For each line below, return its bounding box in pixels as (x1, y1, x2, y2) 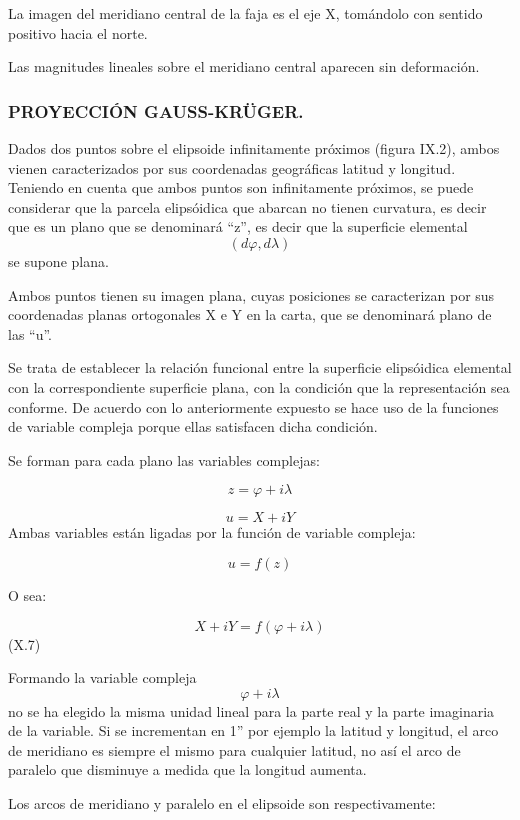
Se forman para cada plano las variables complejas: (8, 449, 320, 470)
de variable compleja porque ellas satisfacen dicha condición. (8, 416, 378, 437)
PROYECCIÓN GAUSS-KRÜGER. (8, 98, 304, 123)
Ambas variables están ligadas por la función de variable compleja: (8, 522, 416, 543)
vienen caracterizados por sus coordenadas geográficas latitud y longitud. (8, 157, 456, 178)
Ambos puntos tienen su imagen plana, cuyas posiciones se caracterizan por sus (8, 284, 495, 305)
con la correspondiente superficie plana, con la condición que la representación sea (8, 376, 510, 397)
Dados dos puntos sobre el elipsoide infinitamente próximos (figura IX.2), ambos (8, 138, 500, 158)
